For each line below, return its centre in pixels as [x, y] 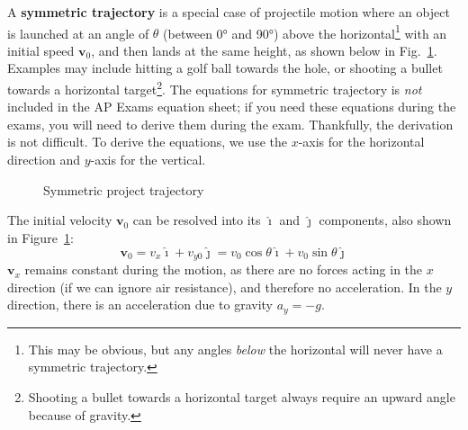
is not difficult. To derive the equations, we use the [147, 142]
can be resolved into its [197, 220]
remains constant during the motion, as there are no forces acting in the [224, 269]
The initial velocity [60, 220]
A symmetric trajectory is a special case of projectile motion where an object [229, 12]
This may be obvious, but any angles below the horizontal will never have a [235, 349]
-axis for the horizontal [361, 142]
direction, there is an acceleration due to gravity [140, 305]
